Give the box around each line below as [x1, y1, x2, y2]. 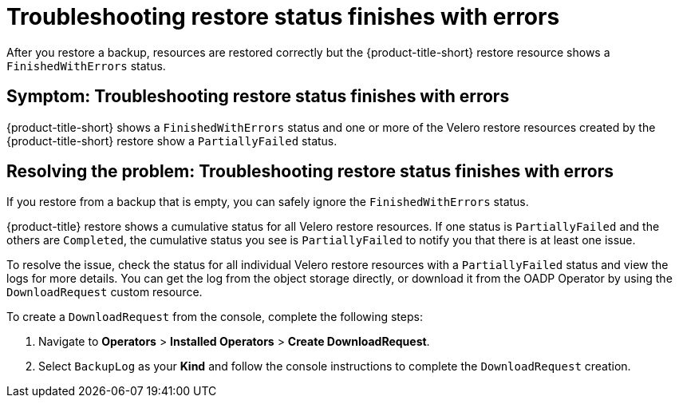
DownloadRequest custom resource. [6, 285, 203, 299]
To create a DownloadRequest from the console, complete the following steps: [6, 310, 423, 324]
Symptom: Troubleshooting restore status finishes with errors [6, 86, 510, 107]
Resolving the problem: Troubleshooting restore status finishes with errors [6, 161, 614, 182]
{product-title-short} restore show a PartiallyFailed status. [6, 133, 338, 148]
